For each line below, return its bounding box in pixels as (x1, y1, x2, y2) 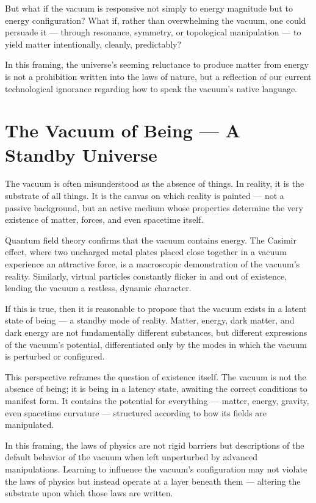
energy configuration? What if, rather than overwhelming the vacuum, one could (5, 13, 306, 26)
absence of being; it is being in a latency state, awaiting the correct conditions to (5, 382, 307, 395)
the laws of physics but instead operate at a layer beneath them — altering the (5, 474, 301, 487)
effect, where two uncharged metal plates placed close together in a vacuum (5, 245, 287, 258)
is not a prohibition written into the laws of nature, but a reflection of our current (5, 70, 312, 82)
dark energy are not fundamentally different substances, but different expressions (5, 326, 307, 338)
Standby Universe (5, 142, 157, 167)
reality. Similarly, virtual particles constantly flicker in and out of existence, (5, 269, 287, 282)
